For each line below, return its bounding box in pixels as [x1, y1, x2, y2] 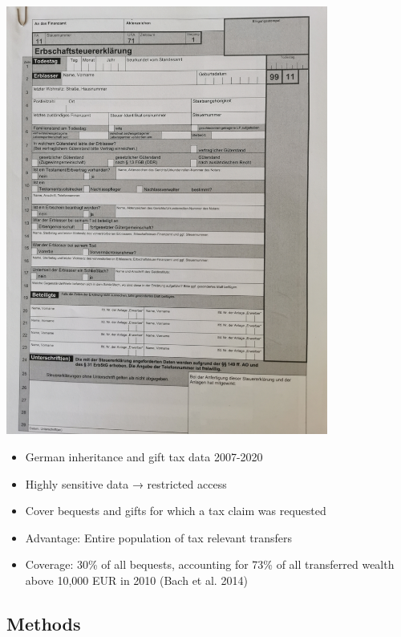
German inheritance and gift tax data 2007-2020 [25, 448, 263, 465]
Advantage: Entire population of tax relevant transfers [25, 529, 293, 546]
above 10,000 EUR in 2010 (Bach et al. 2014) [25, 571, 248, 588]
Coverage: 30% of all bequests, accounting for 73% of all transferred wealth [25, 556, 395, 573]
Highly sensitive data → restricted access [25, 475, 227, 492]
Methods [6, 611, 81, 635]
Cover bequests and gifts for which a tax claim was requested [25, 502, 326, 519]
